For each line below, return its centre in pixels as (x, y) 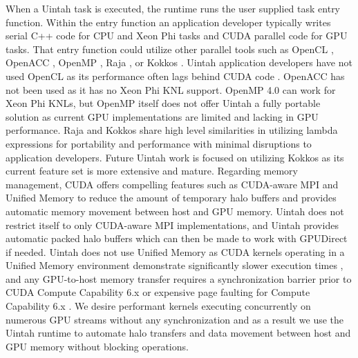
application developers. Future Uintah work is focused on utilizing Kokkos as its (175, 157)
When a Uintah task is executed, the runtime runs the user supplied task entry (173, 8)
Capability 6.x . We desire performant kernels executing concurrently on (158, 306)
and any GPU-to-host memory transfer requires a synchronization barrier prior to (179, 278)
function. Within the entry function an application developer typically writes (168, 22)
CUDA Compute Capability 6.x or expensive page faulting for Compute (158, 292)
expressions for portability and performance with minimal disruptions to (159, 143)
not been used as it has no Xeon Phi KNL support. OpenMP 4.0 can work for (171, 89)
